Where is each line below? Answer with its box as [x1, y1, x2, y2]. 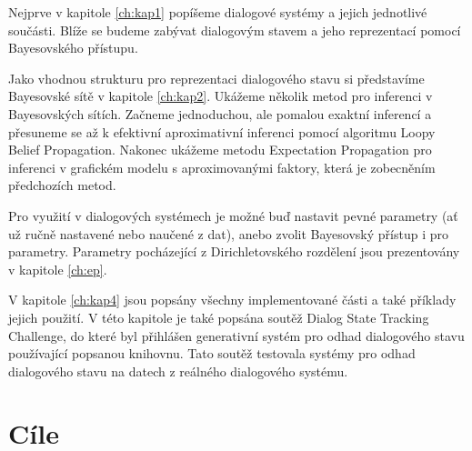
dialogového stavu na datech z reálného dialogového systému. [8, 361, 348, 380]
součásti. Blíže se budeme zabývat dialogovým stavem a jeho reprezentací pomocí [8, 20, 461, 39]
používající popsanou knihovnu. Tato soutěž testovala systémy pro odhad [8, 344, 416, 363]
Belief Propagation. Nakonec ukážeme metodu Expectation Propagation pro [8, 140, 432, 159]
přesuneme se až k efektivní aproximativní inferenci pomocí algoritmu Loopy [8, 122, 436, 141]
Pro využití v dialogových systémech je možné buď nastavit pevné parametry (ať [8, 205, 458, 225]
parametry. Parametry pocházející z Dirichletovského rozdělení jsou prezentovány [8, 242, 460, 261]
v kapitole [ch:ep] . [8, 259, 107, 278]
